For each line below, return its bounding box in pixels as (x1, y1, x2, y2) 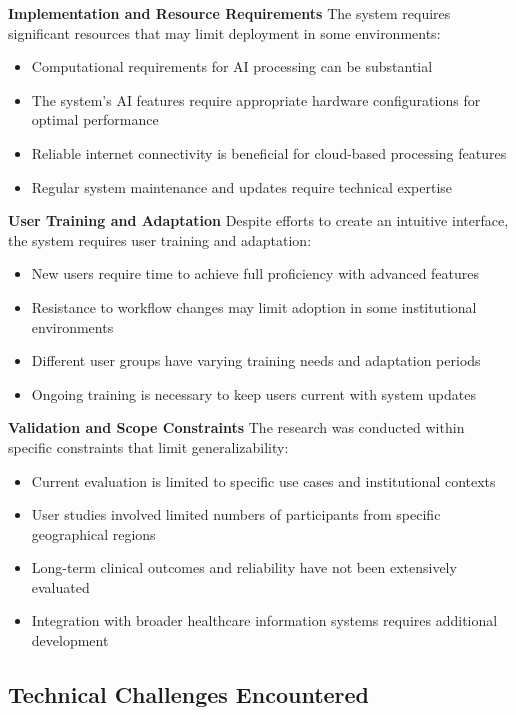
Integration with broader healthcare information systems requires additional (31, 610, 498, 631)
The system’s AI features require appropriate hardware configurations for (31, 89, 481, 110)
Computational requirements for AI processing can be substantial (31, 56, 433, 77)
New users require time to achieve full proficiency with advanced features (31, 263, 480, 284)
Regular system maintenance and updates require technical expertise (31, 176, 453, 197)
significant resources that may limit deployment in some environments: (8, 22, 441, 43)
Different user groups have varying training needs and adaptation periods (31, 350, 481, 371)
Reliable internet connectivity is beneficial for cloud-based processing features (31, 142, 507, 163)
